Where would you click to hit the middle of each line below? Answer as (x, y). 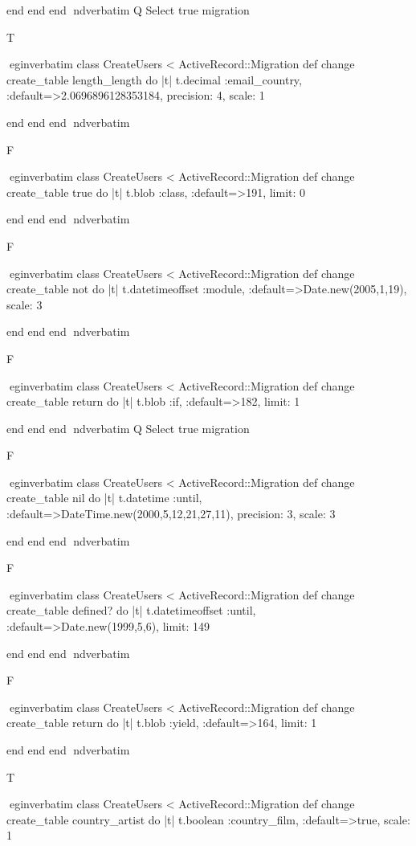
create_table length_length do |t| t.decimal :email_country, (154, 79)
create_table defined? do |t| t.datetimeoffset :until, (131, 610)
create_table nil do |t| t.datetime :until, (104, 498)
